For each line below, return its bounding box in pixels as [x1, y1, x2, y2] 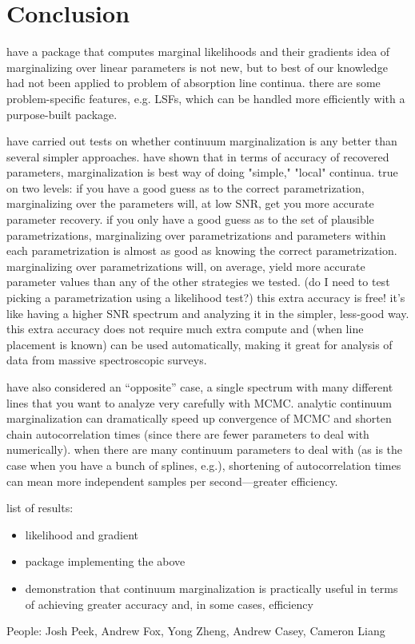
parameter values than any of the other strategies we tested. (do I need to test [6, 273, 390, 290]
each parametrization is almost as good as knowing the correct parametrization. [6, 242, 397, 259]
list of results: [6, 499, 74, 516]
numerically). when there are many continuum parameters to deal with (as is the [6, 441, 403, 458]
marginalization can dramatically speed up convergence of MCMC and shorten [6, 410, 392, 427]
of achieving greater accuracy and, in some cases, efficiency [25, 595, 313, 612]
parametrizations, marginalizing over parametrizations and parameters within [6, 226, 386, 243]
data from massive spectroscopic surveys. [6, 352, 207, 368]
